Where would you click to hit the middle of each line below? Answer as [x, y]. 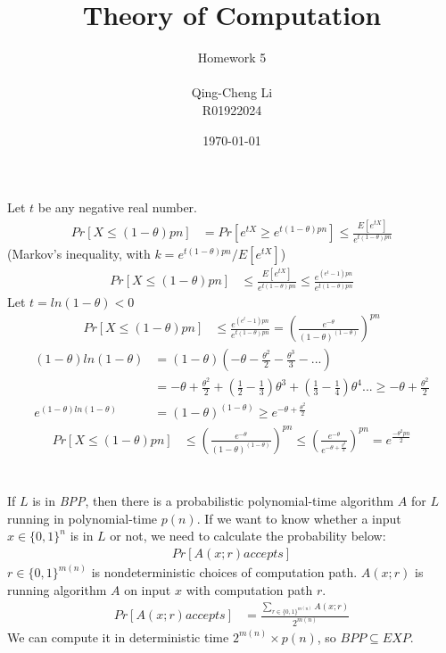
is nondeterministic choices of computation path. [224, 572]
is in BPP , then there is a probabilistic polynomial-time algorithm [213, 501]
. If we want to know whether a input [299, 518]
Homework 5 [232, 58]
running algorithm [57, 590]
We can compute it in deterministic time [118, 636]
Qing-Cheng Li [232, 92]
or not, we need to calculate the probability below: [248, 536]
